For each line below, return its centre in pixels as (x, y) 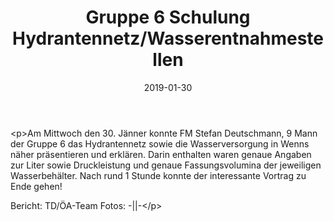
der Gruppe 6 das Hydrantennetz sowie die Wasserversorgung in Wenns (160, 143)
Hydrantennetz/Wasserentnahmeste (167, 38)
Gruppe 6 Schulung (168, 17)
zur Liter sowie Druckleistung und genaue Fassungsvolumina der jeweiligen (166, 165)
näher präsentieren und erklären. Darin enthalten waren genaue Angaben (161, 154)
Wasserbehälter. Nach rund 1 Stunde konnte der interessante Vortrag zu (158, 175)
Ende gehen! (36, 186)
